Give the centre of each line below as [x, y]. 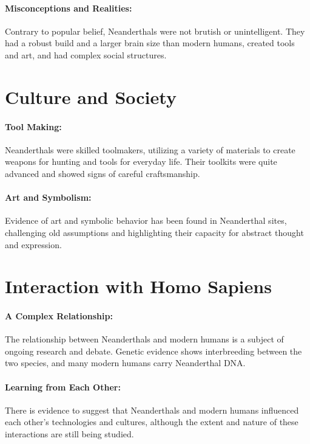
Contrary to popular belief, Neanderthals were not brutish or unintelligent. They [155, 31]
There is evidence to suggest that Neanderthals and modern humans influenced [152, 410]
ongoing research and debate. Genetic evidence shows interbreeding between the [153, 351]
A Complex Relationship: [59, 316]
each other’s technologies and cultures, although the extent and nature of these [152, 422]
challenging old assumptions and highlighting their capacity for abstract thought [154, 232]
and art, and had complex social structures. [86, 54]
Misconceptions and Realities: [69, 8]
